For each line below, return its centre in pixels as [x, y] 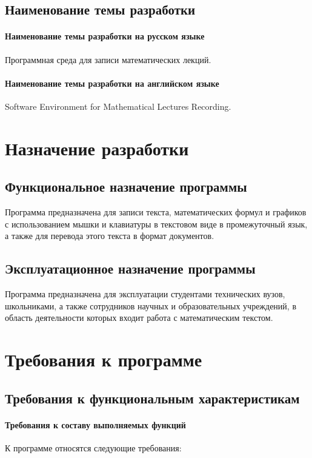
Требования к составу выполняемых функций [95, 424]
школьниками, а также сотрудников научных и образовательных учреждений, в [151, 305]
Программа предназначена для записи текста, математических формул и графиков [156, 212]
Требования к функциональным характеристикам [152, 398]
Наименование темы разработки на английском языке [112, 83]
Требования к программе [104, 359]
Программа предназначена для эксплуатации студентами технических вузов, [145, 294]
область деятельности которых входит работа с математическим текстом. [139, 318]
